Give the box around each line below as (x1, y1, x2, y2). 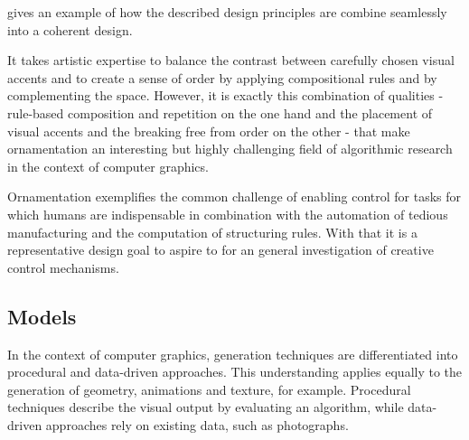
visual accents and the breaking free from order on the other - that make (7, 121, 410, 140)
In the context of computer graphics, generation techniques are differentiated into (7, 344, 458, 363)
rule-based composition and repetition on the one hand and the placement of (7, 103, 433, 122)
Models (7, 302, 77, 330)
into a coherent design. (7, 20, 133, 39)
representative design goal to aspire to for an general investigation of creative (7, 240, 434, 259)
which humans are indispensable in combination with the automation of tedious (7, 204, 448, 223)
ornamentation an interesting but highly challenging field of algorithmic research (7, 139, 453, 158)
